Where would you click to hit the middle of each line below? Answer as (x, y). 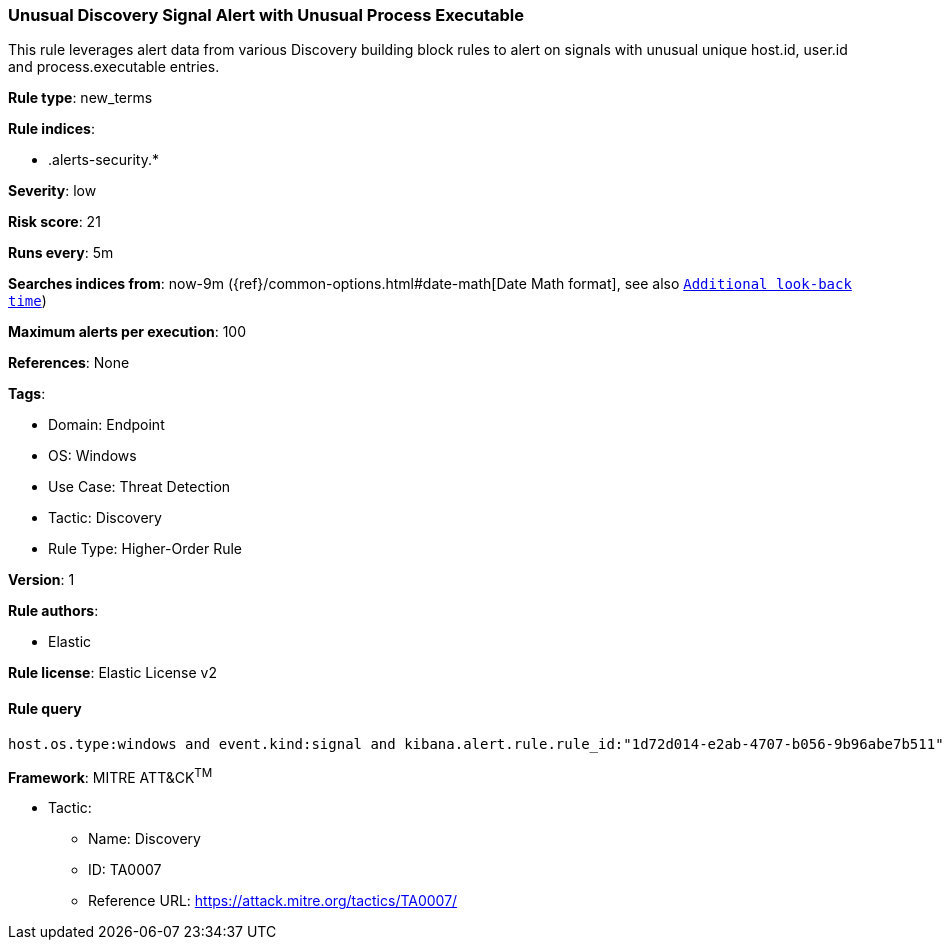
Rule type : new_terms (80, 98)
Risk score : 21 (54, 222)
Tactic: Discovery (105, 518)
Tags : (27, 394)
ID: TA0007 (125, 870)
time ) (27, 301)
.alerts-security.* (103, 160)
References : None (69, 363)
